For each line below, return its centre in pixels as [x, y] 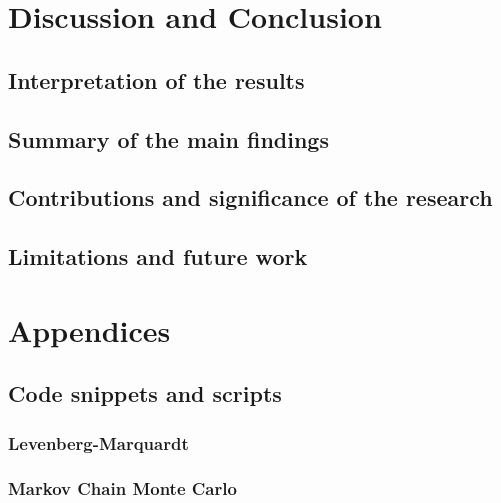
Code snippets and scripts [145, 393]
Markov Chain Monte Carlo [122, 488]
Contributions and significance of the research [250, 197]
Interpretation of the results [156, 79]
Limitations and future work [158, 256]
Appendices [89, 329]
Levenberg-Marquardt [98, 442]
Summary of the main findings [168, 138]
